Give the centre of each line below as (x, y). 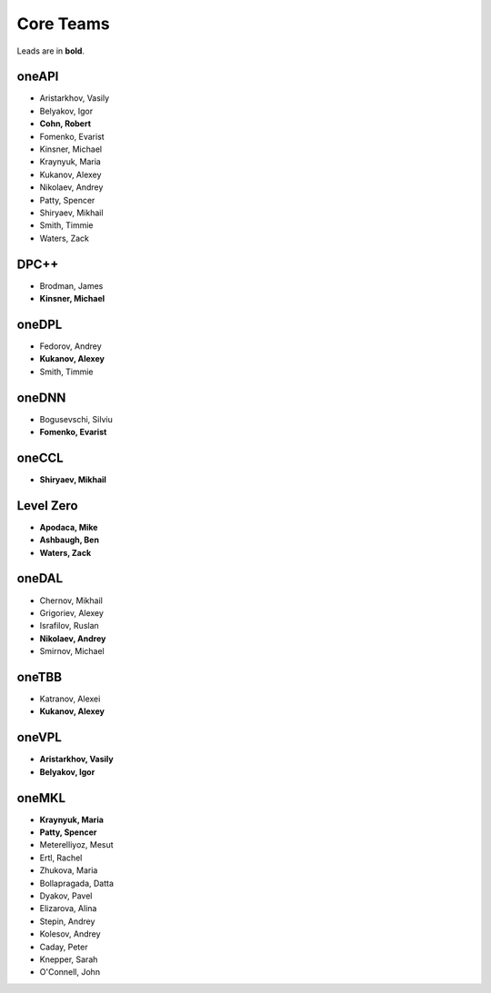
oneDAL (40, 578)
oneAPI (38, 77)
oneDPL (40, 324)
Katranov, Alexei (70, 699)
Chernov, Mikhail (71, 601)
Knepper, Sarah (69, 959)
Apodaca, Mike (69, 527)
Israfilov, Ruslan (69, 626)
